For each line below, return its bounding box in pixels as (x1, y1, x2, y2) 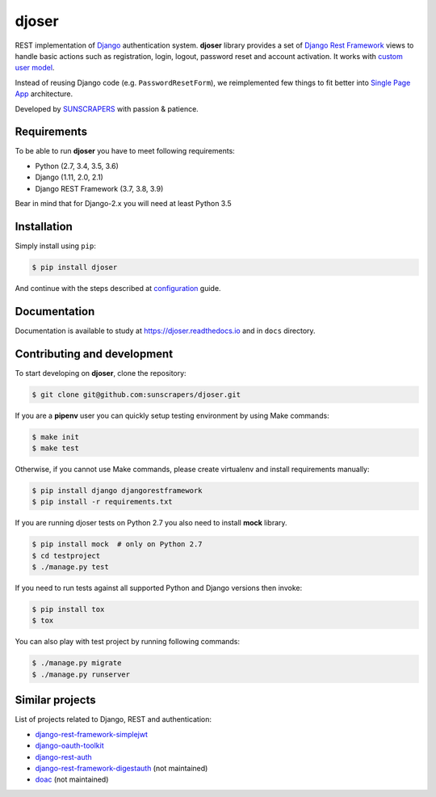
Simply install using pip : (15, 241, 96, 251)
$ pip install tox (31, 605, 105, 614)
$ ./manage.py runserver (31, 669, 131, 679)
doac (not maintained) (35, 774, 109, 784)
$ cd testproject (31, 550, 101, 560)
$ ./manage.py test (31, 563, 109, 571)
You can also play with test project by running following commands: (15, 637, 241, 647)
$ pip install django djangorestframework (31, 486, 203, 495)
